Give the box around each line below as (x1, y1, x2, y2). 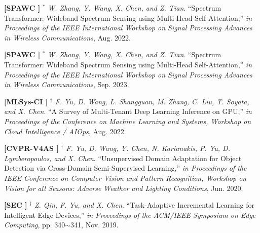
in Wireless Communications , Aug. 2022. (4, 32, 131, 43)
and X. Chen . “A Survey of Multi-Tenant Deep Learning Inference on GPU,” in (4, 106, 252, 116)
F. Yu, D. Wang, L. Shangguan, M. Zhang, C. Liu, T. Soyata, (55, 96, 249, 106)
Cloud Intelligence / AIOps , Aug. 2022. (4, 126, 126, 136)
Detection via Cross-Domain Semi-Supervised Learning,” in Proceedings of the (4, 163, 247, 173)
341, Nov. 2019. (70, 219, 119, 230)
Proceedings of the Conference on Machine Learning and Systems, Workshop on (4, 115, 251, 126)
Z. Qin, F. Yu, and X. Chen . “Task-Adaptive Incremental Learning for (34, 200, 255, 210)
